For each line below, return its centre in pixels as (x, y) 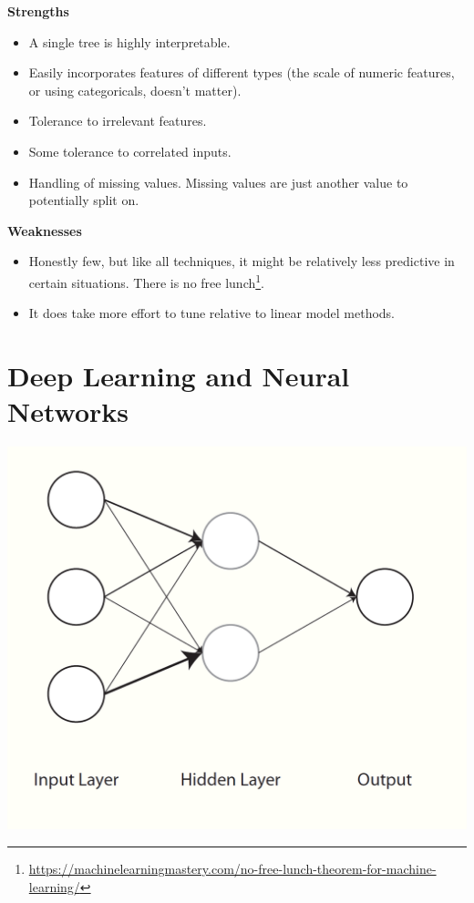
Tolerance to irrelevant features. (118, 121)
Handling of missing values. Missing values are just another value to (218, 182)
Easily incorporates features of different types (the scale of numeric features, (242, 72)
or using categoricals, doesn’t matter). (135, 90)
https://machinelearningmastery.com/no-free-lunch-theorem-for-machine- (232, 869)
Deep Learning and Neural (179, 375)
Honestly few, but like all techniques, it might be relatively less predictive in (242, 261)
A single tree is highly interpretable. (129, 41)
